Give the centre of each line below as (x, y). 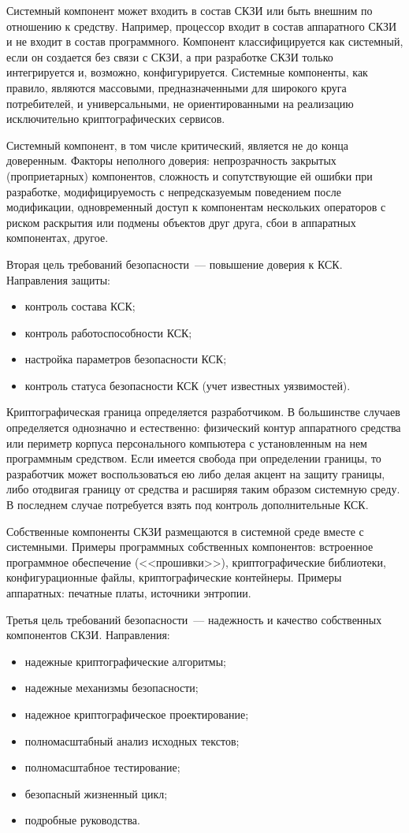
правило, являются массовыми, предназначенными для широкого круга (177, 87)
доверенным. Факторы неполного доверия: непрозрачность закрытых (171, 160)
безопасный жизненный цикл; (96, 793)
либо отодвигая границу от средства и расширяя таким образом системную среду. (203, 489)
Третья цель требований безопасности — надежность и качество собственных (194, 619)
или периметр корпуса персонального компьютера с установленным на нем (187, 443)
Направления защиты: (58, 279)
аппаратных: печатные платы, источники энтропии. (129, 593)
